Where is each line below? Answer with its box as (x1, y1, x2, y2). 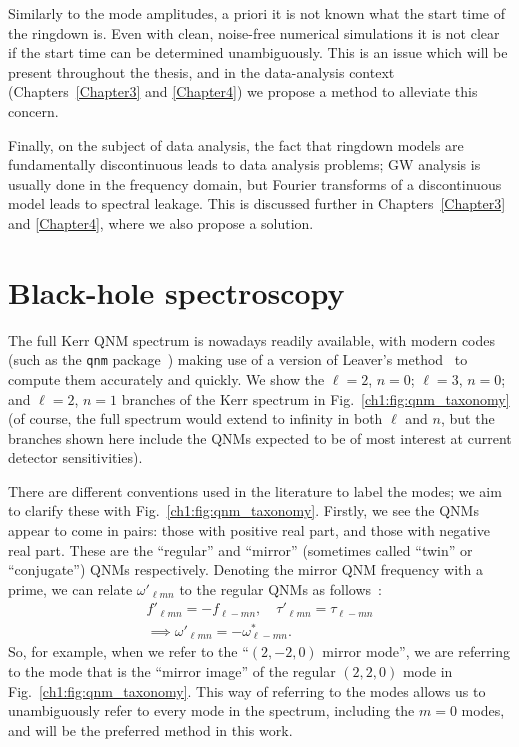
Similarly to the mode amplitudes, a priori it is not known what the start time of (8, 3, 506, 23)
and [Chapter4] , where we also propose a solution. (8, 212, 314, 233)
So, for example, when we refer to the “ (8, 641, 249, 662)
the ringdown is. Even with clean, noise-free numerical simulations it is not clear (8, 22, 500, 43)
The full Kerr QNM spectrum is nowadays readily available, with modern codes (8, 329, 496, 350)
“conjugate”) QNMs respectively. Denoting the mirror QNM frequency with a (8, 559, 484, 580)
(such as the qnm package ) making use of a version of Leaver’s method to (8, 349, 468, 370)
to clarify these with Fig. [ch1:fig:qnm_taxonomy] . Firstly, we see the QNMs (8, 500, 479, 521)
